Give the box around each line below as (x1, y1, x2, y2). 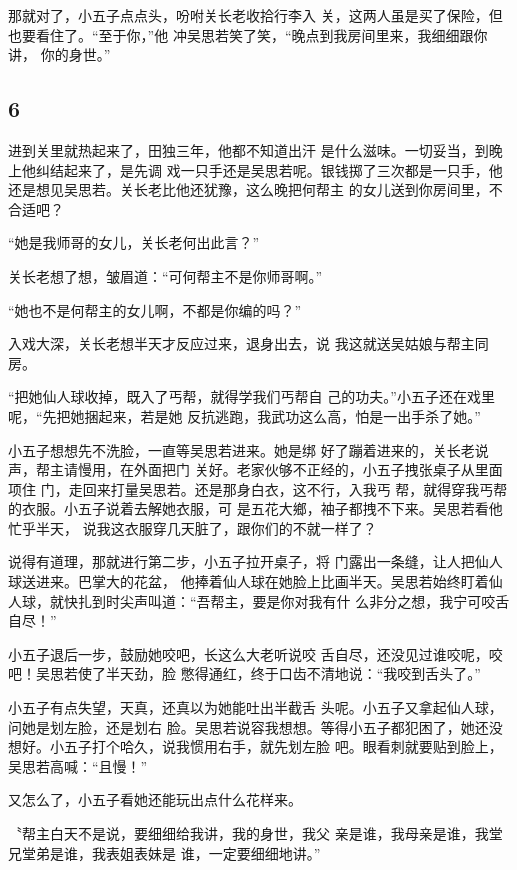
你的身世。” (40, 44, 111, 65)
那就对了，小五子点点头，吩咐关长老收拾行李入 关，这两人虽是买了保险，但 (8, 5, 503, 25)
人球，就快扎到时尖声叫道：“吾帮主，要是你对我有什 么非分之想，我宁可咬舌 (8, 590, 510, 611)
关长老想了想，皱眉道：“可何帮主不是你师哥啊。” (8, 265, 323, 286)
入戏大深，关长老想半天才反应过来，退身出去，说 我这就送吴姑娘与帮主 (8, 333, 475, 354)
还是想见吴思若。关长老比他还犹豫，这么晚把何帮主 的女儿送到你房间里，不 (8, 179, 503, 200)
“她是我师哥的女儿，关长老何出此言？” (8, 232, 260, 253)
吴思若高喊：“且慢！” (8, 755, 148, 776)
